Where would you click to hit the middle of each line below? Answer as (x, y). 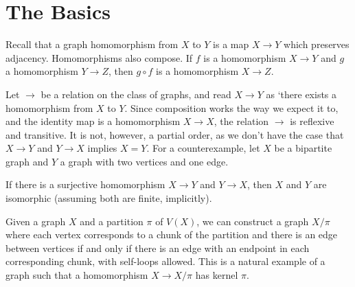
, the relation (241, 121)
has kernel (217, 275)
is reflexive (312, 121)
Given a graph (36, 221)
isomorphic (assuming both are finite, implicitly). (109, 198)
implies (102, 148)
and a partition (112, 221)
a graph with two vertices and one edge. (144, 161)
